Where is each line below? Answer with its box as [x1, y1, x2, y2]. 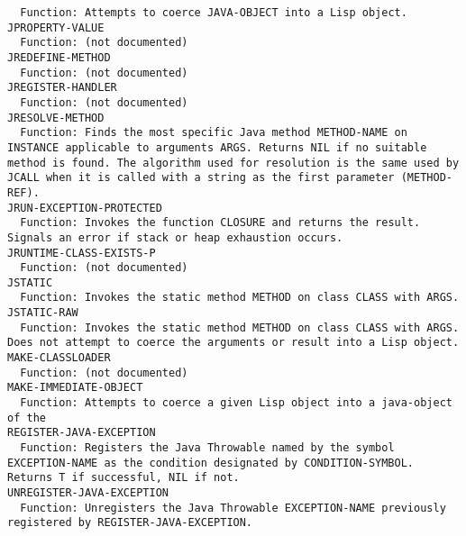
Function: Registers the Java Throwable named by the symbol [20, 441, 395, 455]
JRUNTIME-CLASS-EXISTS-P [7, 246, 156, 259]
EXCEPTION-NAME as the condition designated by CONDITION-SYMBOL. [7, 456, 415, 469]
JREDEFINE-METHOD [7, 50, 111, 64]
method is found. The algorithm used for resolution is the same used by [7, 156, 460, 169]
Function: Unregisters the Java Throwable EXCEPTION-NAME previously [20, 501, 446, 514]
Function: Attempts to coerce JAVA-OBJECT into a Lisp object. [20, 6, 407, 19]
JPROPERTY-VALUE [7, 21, 105, 34]
